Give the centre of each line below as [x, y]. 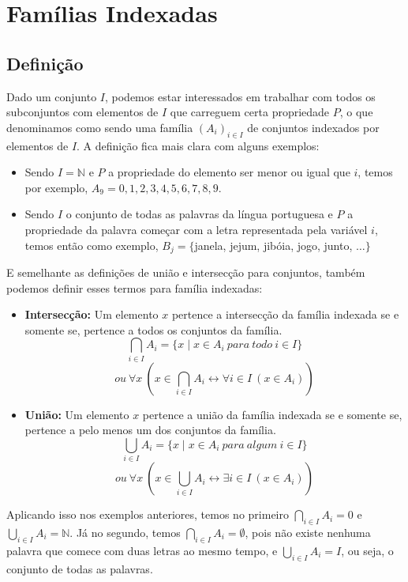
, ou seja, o [367, 550]
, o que [356, 112]
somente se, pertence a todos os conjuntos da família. [153, 329]
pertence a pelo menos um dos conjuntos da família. [150, 430]
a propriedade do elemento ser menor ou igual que [229, 172]
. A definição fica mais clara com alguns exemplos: [198, 145]
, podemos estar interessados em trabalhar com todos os [240, 96]
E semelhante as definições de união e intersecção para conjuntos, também [186, 272]
